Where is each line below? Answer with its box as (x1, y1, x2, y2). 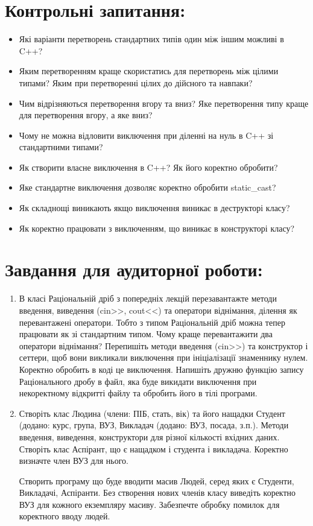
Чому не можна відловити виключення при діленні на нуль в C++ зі (19, 128, 274, 141)
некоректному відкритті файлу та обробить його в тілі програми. (19, 387, 258, 399)
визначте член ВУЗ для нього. (19, 454, 128, 467)
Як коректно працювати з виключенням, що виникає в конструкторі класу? (19, 221, 295, 234)
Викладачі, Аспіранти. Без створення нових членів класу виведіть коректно (19, 486, 296, 499)
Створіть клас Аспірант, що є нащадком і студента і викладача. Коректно (19, 442, 288, 455)
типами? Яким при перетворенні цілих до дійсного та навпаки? (19, 76, 253, 89)
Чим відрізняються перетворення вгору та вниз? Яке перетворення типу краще (19, 97, 309, 109)
